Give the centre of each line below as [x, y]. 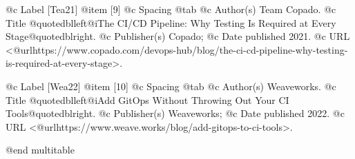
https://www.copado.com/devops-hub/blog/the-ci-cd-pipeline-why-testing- [190, 49]
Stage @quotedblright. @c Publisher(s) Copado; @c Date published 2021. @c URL [178, 36]
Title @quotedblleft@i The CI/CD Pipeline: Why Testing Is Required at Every [171, 22]
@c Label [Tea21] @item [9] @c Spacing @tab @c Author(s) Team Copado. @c [171, 9]
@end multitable [40, 150]
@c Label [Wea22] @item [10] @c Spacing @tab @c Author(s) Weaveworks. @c [171, 86]
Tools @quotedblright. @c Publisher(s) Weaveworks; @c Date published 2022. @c [175, 113]
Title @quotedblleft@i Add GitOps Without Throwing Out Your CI [147, 99]
